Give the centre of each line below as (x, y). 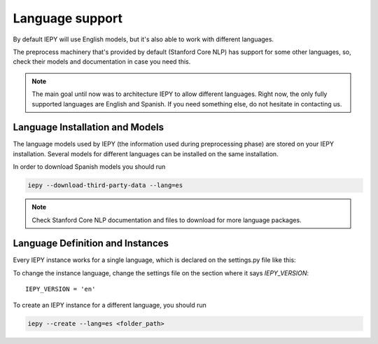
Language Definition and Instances (91, 243)
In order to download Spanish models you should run (89, 167)
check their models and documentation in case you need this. (102, 62)
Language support (68, 18)
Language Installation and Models (89, 127)
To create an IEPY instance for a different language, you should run (110, 305)
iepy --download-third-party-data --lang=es (105, 185)
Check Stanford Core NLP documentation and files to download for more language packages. (167, 220)
